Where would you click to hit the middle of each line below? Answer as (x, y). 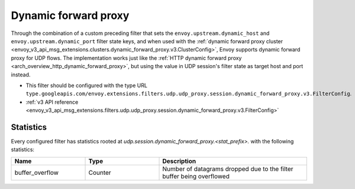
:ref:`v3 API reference (52, 102)
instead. (21, 75)
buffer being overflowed (196, 176)
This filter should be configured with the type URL (87, 85)
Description (179, 161)
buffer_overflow (37, 172)
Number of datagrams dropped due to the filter (228, 169)
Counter (100, 172)
